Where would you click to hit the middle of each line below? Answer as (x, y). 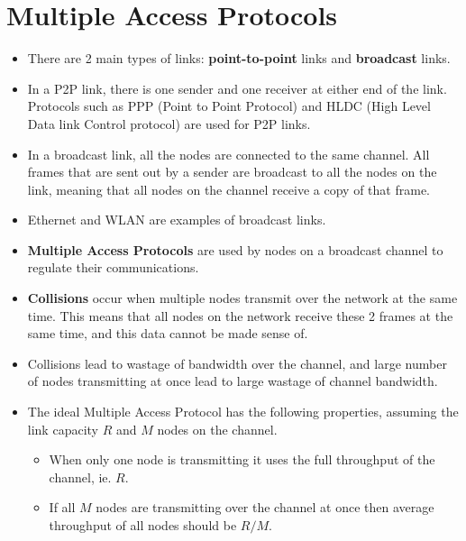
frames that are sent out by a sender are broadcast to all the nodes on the (232, 172)
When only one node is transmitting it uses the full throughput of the (242, 459)
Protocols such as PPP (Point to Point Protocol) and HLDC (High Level (229, 106)
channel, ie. (80, 477)
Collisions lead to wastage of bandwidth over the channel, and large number (237, 363)
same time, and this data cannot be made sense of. (168, 333)
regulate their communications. (113, 267)
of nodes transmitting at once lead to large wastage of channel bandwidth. (233, 381)
